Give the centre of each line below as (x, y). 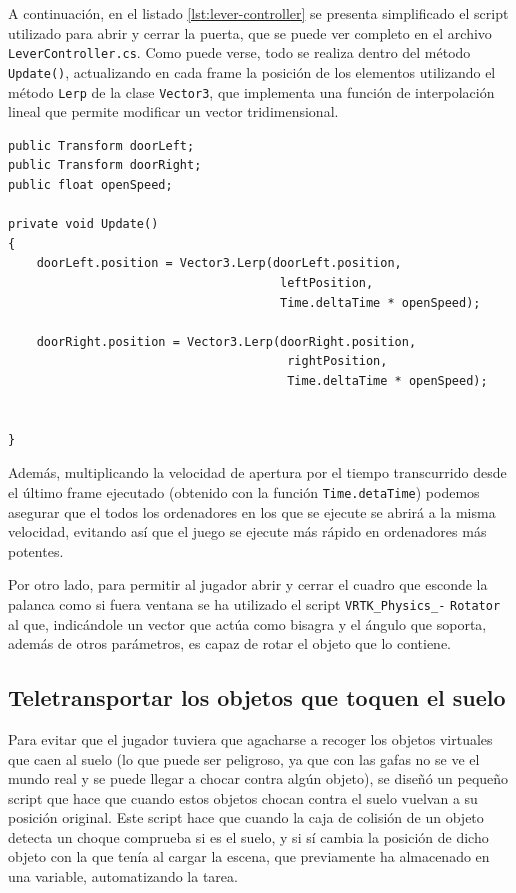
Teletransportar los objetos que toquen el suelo (257, 697)
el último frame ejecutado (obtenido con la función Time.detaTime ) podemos (244, 491)
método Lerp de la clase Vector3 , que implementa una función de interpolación (251, 91)
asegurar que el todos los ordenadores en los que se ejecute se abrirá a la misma (252, 511)
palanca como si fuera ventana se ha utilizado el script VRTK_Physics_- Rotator (254, 603)
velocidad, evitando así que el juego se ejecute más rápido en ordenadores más (247, 531)
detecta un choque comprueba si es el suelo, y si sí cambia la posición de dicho (248, 836)
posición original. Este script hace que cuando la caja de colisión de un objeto (246, 817)
